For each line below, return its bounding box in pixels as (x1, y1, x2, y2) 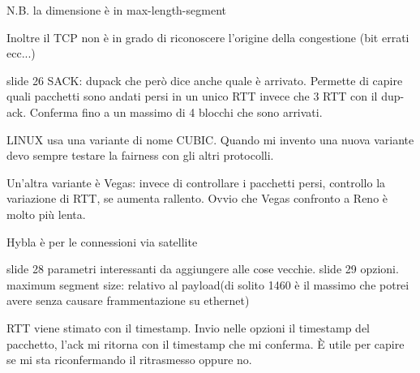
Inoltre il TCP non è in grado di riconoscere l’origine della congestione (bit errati (6, 28, 409, 45)
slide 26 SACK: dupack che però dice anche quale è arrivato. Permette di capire (6, 71, 403, 88)
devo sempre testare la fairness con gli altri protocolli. (6, 147, 274, 164)
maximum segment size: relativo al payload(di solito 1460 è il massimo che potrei (6, 276, 409, 293)
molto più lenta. (6, 205, 86, 222)
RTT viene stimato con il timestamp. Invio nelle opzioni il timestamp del (6, 319, 370, 336)
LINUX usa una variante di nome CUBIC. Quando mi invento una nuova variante (6, 131, 414, 148)
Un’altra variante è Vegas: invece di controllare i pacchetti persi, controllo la (6, 174, 386, 191)
